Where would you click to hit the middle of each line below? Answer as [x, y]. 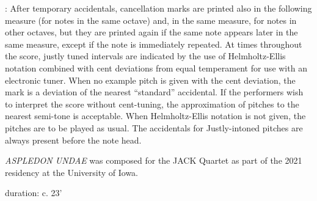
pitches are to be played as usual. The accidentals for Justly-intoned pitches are [154, 127]
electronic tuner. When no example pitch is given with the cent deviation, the [150, 80]
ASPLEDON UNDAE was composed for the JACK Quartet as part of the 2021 [154, 160]
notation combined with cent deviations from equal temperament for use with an [156, 68]
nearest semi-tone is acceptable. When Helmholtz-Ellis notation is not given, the [155, 116]
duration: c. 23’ [34, 193]
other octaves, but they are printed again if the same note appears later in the [151, 32]
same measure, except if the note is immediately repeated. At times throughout [154, 44]
